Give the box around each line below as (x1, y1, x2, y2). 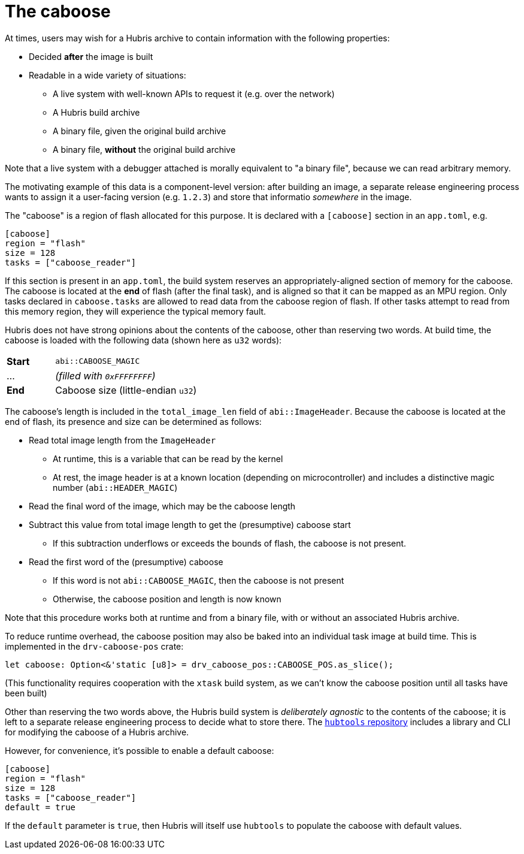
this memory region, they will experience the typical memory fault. (5, 306, 266, 316)
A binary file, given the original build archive (53, 125, 226, 136)
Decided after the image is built (29, 51, 153, 62)
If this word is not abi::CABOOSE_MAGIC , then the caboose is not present (53, 575, 344, 586)
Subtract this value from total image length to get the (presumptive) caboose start (29, 519, 351, 530)
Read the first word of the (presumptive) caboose (29, 556, 223, 567)
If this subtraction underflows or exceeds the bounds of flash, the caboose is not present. (53, 538, 407, 548)
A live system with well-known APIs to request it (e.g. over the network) (53, 88, 335, 99)
